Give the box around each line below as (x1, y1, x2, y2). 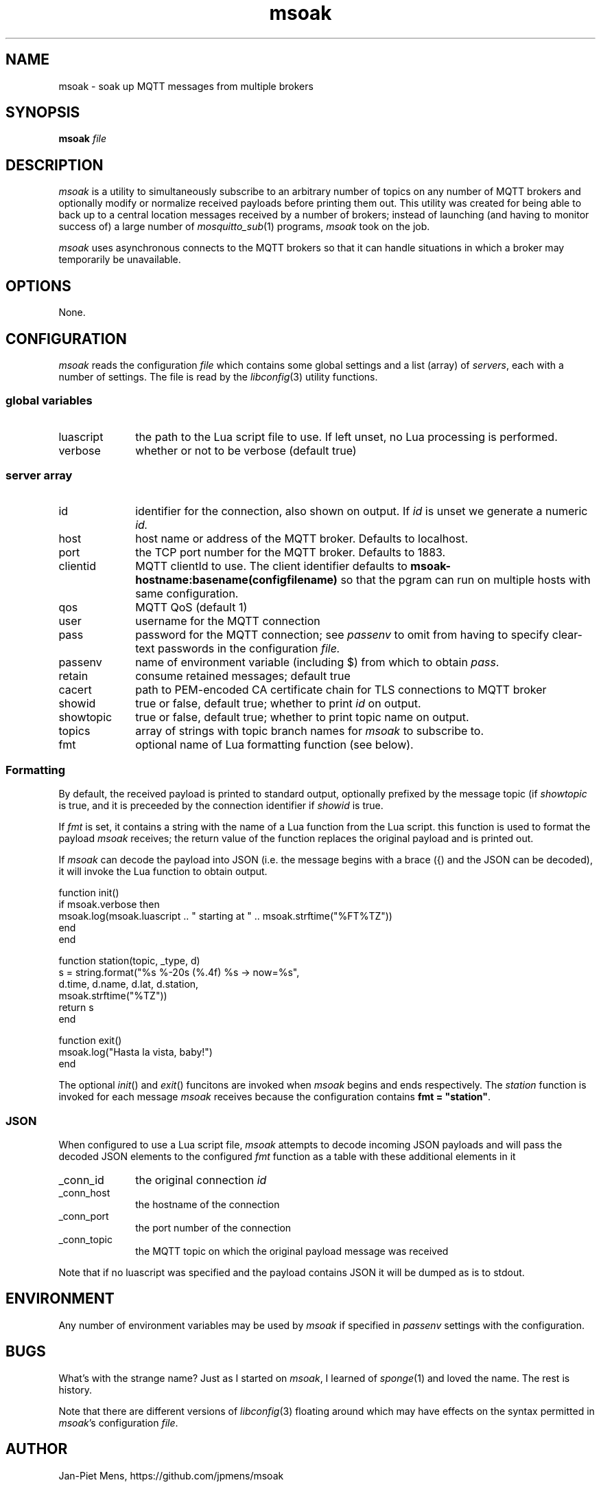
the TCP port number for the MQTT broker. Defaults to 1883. (135, 545, 446, 560)
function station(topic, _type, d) (58, 955, 200, 967)
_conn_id (58, 1172, 104, 1187)
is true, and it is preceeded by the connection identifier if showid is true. (58, 799, 384, 812)
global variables (5, 394, 93, 408)
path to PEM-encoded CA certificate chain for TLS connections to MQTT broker (135, 683, 547, 697)
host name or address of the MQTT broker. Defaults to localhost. (135, 532, 469, 546)
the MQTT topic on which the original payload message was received (135, 1245, 449, 1257)
